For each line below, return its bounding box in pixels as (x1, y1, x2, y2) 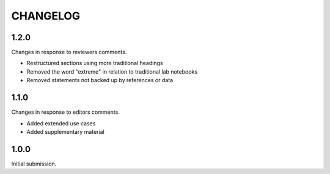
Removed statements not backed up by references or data (26, 77, 174, 84)
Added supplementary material (26, 128, 105, 135)
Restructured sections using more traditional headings (26, 60, 163, 67)
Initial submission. (11, 160, 57, 167)
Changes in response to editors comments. (11, 108, 120, 116)
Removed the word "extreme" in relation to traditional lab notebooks (26, 68, 198, 75)
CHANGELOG (11, 9, 81, 23)
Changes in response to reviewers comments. (11, 49, 127, 56)
